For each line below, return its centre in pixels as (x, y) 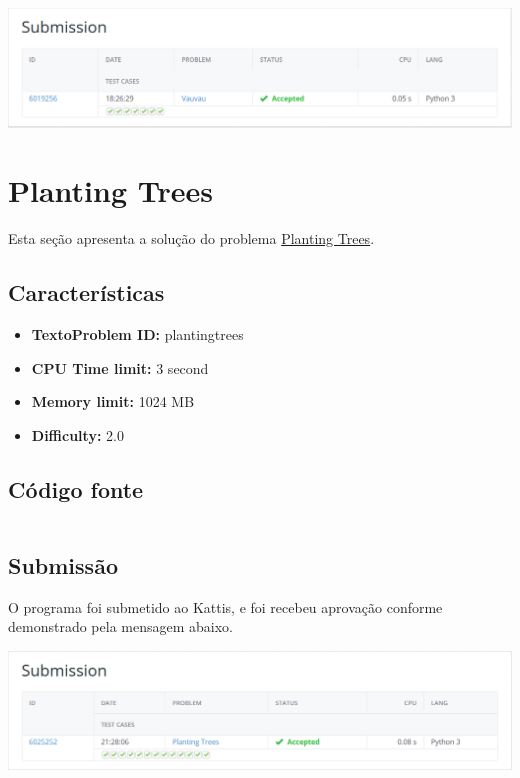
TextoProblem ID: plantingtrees (137, 334)
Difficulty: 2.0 (77, 434)
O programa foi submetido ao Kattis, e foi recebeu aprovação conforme (225, 606)
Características (86, 292)
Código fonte (76, 488)
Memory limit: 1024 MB (113, 401)
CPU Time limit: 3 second (120, 367)
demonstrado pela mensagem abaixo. (120, 626)
